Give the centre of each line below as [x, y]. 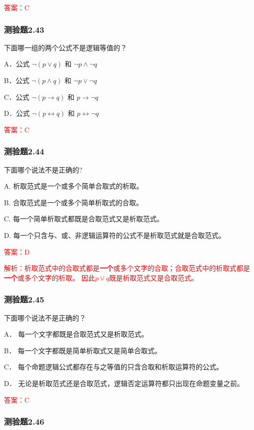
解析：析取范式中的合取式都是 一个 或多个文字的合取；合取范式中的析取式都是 [127, 268]
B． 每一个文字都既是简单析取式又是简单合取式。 [83, 350]
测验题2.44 [24, 151]
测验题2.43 [24, 29]
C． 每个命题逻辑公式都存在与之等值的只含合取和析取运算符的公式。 [114, 367]
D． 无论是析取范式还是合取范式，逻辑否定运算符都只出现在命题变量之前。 [124, 383]
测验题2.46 [24, 421]
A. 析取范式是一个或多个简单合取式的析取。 [74, 186]
